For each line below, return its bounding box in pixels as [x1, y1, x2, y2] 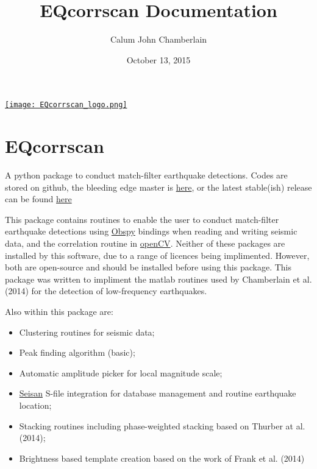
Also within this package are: [5, 305, 113, 318]
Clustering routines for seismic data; [19, 325, 155, 338]
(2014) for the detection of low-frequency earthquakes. [5, 284, 207, 297]
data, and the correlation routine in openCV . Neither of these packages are [5, 237, 285, 250]
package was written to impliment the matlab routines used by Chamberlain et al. [5, 272, 312, 285]
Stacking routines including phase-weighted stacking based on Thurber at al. [19, 419, 305, 432]
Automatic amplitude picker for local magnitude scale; [19, 366, 223, 379]
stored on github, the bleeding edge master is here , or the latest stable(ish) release [5, 180, 312, 193]
